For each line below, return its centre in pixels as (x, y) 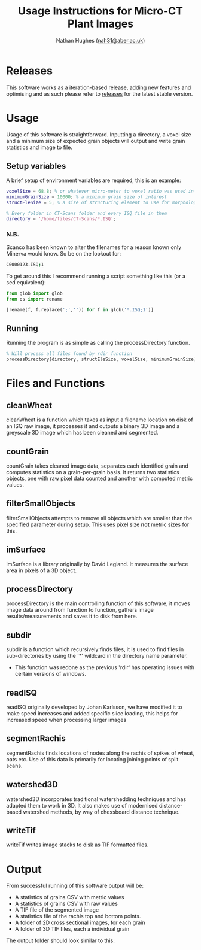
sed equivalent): (26, 282)
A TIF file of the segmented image (57, 910)
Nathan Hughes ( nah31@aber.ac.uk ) (100, 40)
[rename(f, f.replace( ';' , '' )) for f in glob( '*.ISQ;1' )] (80, 309)
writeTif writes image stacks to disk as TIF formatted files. (77, 845)
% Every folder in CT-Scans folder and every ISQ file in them (87, 214)
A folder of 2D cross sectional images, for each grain (80, 922)
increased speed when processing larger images (66, 720)
